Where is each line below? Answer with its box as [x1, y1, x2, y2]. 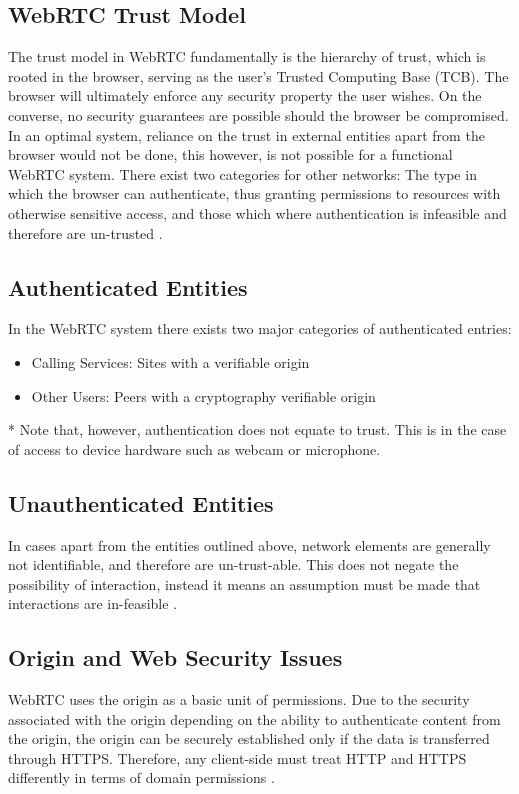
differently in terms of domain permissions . [8, 767, 275, 788]
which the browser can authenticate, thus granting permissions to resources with [8, 183, 501, 204]
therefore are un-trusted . [8, 222, 163, 243]
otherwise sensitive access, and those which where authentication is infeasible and [8, 202, 507, 223]
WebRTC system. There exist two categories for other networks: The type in [8, 163, 477, 184]
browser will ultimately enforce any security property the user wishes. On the [8, 85, 482, 106]
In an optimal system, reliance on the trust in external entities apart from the [8, 124, 485, 145]
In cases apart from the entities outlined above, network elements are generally [8, 534, 491, 555]
